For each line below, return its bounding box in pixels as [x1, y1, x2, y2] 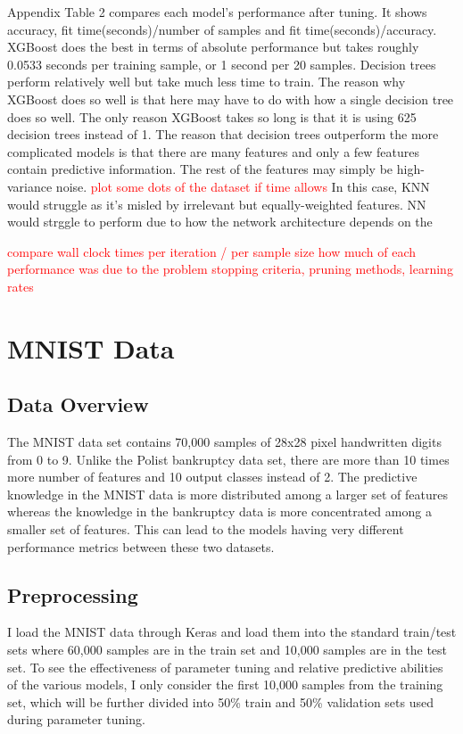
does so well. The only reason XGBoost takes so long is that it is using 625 [7, 107, 417, 126]
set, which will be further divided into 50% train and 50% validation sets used [7, 692, 434, 711]
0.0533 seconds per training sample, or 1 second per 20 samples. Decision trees [7, 54, 436, 73]
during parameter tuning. [7, 710, 145, 729]
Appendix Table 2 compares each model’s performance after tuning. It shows [7, 3, 427, 21]
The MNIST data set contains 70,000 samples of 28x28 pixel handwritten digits [7, 433, 442, 451]
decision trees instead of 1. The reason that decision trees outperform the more [7, 125, 439, 144]
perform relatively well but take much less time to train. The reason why [7, 72, 406, 91]
